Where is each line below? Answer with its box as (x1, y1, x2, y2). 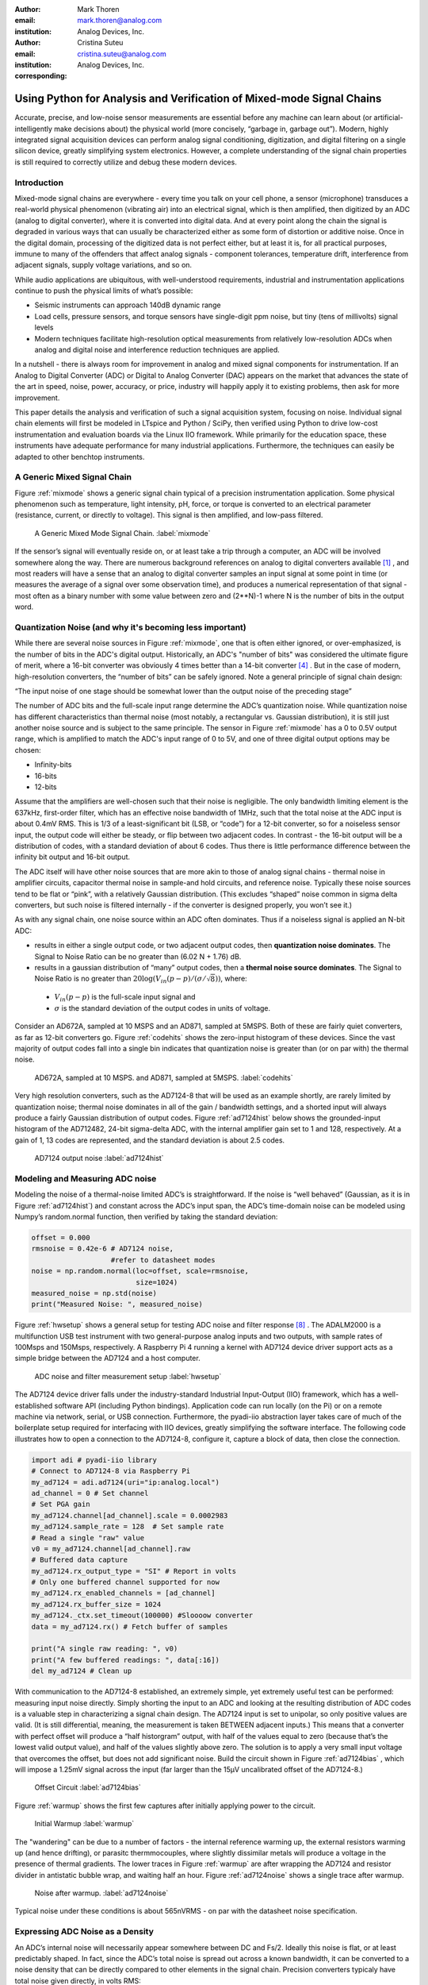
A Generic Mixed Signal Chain (14, 472, 132, 483)
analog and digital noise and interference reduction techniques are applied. (34, 345, 281, 355)
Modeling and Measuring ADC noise (14, 1173, 157, 1184)
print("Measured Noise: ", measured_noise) (31, 1300, 204, 1309)
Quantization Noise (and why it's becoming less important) (14, 622, 247, 633)
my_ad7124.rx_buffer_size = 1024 (31, 1600, 162, 1609)
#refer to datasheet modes (110, 1255, 216, 1264)
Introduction (14, 177, 63, 188)
